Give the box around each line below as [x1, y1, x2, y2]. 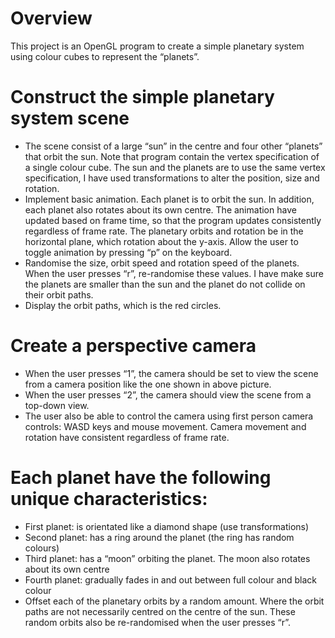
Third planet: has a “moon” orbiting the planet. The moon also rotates [24, 552, 311, 564]
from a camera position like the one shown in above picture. [24, 378, 272, 390]
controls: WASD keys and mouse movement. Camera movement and [24, 420, 307, 432]
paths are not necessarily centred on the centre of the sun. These [24, 605, 296, 617]
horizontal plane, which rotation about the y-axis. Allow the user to [24, 235, 299, 247]
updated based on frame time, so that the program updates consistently [24, 214, 322, 226]
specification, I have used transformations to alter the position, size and [24, 172, 320, 184]
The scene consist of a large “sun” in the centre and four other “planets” [24, 140, 323, 152]
